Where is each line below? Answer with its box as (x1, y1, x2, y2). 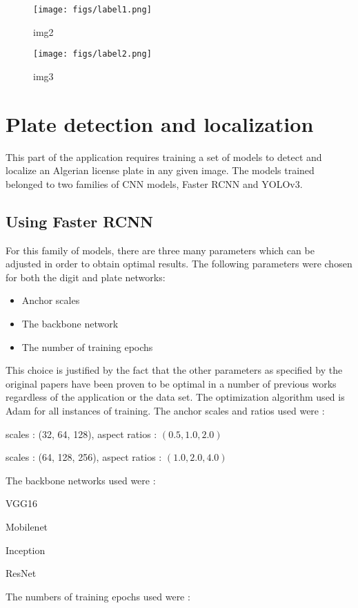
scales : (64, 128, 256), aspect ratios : (6, 450, 162, 464)
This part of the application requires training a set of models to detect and (6, 149, 322, 164)
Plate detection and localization (6, 109, 314, 137)
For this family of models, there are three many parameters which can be (6, 243, 315, 257)
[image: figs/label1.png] (33, 5, 152, 15)
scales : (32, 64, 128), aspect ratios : (6, 426, 157, 441)
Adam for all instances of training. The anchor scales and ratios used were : (6, 403, 325, 417)
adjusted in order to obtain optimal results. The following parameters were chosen (6, 256, 352, 271)
